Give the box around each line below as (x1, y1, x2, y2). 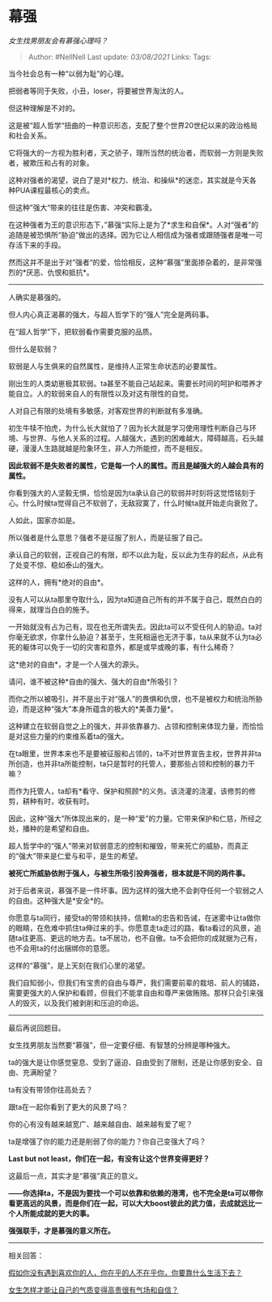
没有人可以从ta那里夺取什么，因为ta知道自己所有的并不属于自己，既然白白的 (8, 594, 263, 604)
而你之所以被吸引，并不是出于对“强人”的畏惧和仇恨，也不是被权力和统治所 (8, 694, 257, 703)
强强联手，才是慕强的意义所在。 (8, 1226, 115, 1235)
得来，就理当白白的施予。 (8, 604, 94, 614)
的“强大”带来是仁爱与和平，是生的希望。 (8, 851, 143, 861)
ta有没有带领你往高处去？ (8, 1085, 93, 1094)
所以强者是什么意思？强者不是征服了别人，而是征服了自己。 (8, 532, 207, 542)
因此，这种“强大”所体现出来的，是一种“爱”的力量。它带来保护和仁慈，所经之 (8, 813, 262, 823)
